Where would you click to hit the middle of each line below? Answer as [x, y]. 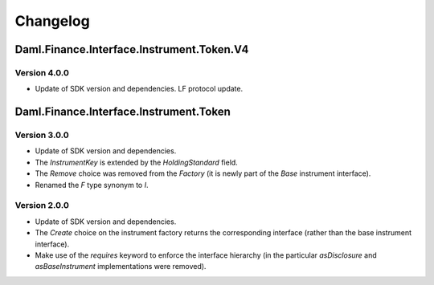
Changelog [52, 21]
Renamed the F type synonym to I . [92, 185]
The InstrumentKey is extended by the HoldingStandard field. [137, 162]
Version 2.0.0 [42, 206]
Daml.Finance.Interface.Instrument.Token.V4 [132, 49]
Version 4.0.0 [42, 72]
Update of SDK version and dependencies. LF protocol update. [139, 89]
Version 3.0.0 [42, 135]
